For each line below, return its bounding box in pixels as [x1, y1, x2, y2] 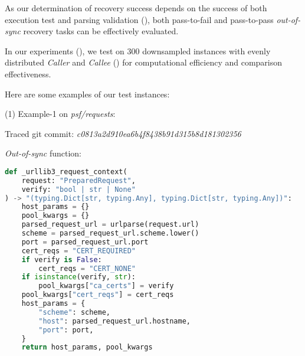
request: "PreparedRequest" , [21, 176, 136, 185]
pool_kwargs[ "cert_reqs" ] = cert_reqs [21, 290, 174, 299]
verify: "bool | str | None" [21, 185, 136, 194]
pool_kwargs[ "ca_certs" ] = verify [38, 282, 174, 290]
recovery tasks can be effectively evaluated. [23, 25, 179, 37]
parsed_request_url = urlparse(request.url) [21, 220, 199, 229]
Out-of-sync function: [5, 147, 81, 159]
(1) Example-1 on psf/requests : [5, 107, 116, 120]
